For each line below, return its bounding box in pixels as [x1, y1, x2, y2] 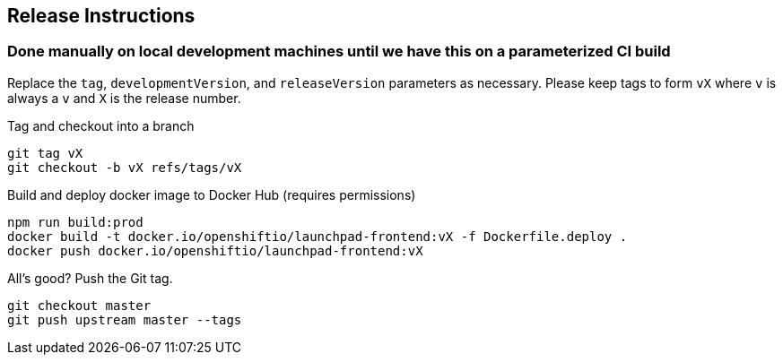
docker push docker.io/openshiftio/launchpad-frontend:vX [7, 243, 423, 258]
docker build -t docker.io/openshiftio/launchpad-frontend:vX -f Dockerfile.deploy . [7, 228, 628, 244]
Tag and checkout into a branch [7, 117, 195, 134]
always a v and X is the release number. [7, 90, 241, 106]
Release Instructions [7, 4, 196, 27]
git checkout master [7, 297, 152, 313]
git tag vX [7, 145, 83, 160]
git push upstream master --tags [7, 312, 242, 327]
